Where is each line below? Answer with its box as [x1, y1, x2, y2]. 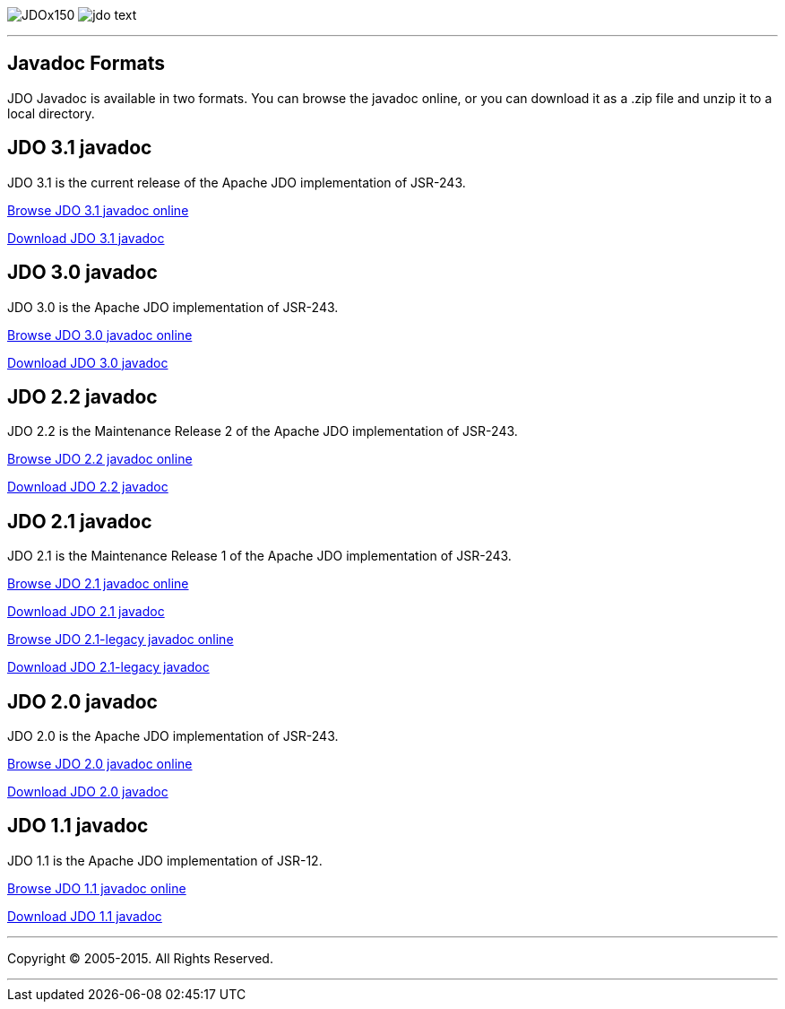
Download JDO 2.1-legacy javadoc [7, 659, 210, 675]
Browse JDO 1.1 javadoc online [7, 880, 186, 896]
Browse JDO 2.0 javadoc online [7, 756, 193, 772]
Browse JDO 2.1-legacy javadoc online [7, 631, 234, 648]
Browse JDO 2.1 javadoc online [7, 576, 189, 592]
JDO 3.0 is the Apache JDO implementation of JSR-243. [7, 299, 339, 315]
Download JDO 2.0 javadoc [7, 784, 168, 800]
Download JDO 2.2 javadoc [7, 479, 168, 495]
